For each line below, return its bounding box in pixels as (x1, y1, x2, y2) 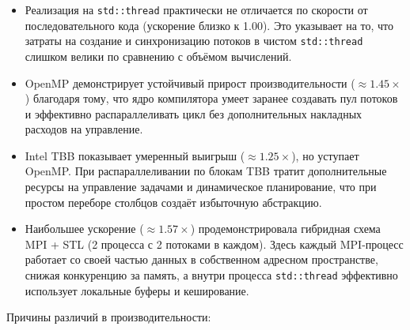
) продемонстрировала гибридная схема (190, 220, 381, 237)
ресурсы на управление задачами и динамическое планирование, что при (25, 178, 377, 195)
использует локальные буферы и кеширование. (25, 282, 249, 298)
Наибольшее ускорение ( (25, 220, 144, 237)
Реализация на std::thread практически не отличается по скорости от (25, 2, 368, 17)
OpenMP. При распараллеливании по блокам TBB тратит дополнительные (25, 163, 387, 179)
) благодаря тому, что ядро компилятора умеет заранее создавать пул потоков (25, 90, 398, 107)
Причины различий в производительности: (6, 309, 211, 325)
